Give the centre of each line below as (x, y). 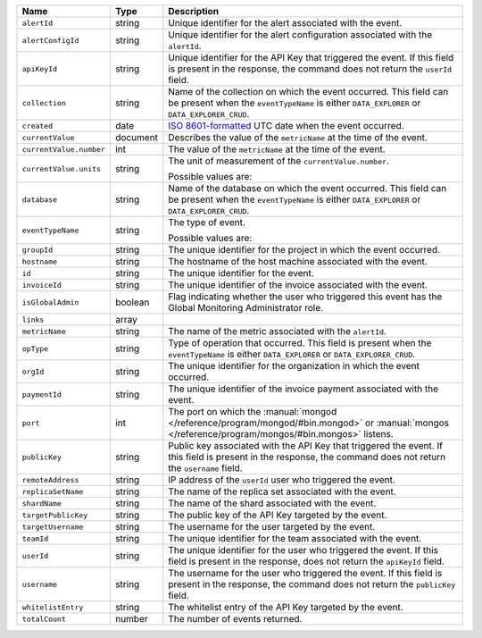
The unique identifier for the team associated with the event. (295, 538)
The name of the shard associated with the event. (272, 503)
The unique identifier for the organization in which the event (294, 366)
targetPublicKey (55, 515)
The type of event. (207, 222)
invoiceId (42, 285)
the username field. (205, 468)
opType (35, 348)
